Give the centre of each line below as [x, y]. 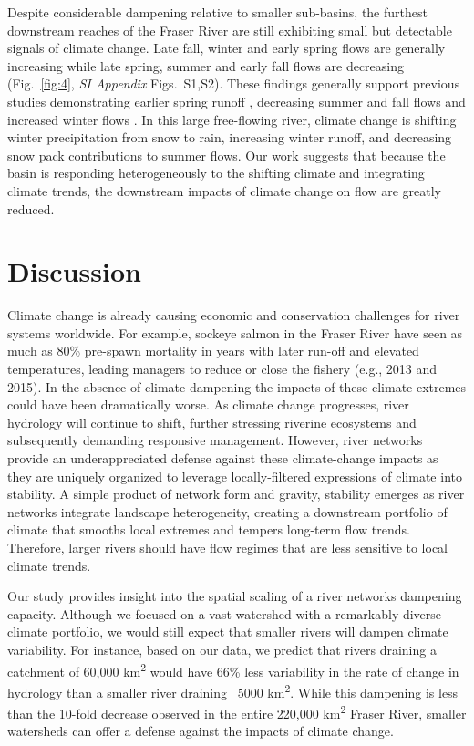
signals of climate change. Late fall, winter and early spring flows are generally [227, 48]
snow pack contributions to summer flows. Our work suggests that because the [227, 155]
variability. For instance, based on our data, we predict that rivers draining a [222, 649]
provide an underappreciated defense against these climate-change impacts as [223, 458]
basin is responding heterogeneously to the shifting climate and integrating [216, 173]
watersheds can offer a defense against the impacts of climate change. [201, 731]
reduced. [31, 208]
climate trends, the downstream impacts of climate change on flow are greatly [224, 190]
